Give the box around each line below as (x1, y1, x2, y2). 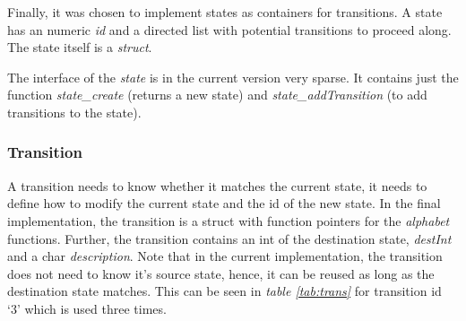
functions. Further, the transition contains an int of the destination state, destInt (7, 229, 452, 247)
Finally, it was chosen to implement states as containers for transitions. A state (7, 3, 443, 21)
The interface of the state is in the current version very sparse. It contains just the (7, 67, 459, 86)
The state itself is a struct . (7, 38, 152, 56)
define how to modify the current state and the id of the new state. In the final (7, 194, 441, 213)
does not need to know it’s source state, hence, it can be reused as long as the (7, 264, 435, 282)
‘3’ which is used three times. (7, 299, 167, 317)
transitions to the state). (7, 102, 142, 121)
